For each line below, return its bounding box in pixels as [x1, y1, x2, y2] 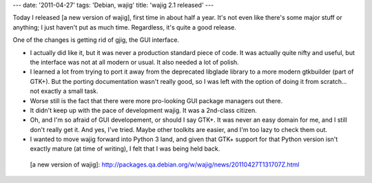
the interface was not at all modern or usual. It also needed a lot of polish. [30, 58, 239, 66]
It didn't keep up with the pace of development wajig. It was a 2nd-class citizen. [30, 106, 258, 114]
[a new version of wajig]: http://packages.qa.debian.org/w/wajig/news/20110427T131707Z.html [30, 160, 300, 169]
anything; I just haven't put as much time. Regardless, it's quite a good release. [12, 23, 237, 31]
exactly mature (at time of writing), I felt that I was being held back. [30, 144, 220, 153]
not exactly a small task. [30, 87, 99, 96]
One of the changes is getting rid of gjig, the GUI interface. [12, 36, 179, 44]
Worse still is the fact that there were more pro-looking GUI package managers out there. [30, 96, 282, 105]
